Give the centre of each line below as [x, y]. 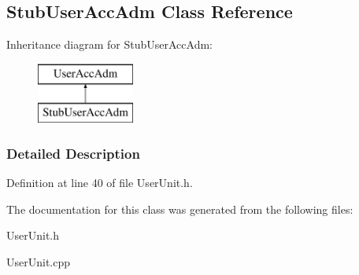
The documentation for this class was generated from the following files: [180, 209]
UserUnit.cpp [39, 261]
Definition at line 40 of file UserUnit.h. [100, 183]
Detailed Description [73, 153]
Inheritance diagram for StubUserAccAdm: [109, 44]
